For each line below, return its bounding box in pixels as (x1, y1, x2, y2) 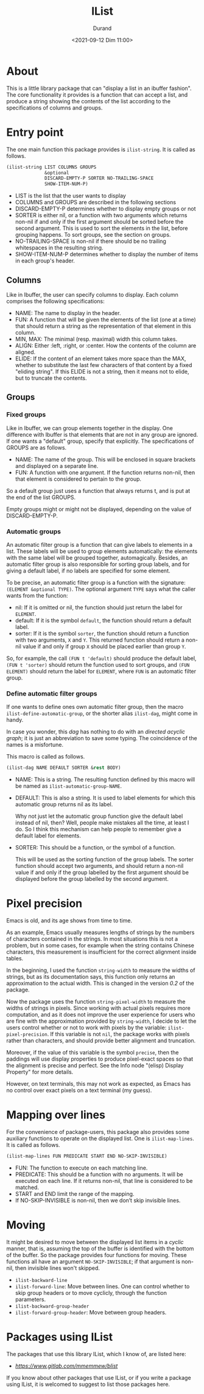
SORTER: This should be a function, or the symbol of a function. (15, 844, 176, 851)
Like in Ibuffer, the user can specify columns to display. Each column (6, 291, 178, 298)
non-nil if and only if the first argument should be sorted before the (15, 218, 184, 226)
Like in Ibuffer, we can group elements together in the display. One (6, 424, 174, 432)
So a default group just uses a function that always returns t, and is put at (6, 487, 191, 494)
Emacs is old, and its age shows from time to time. (6, 917, 133, 924)
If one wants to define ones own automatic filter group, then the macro (6, 703, 184, 711)
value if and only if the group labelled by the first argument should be (15, 869, 189, 876)
